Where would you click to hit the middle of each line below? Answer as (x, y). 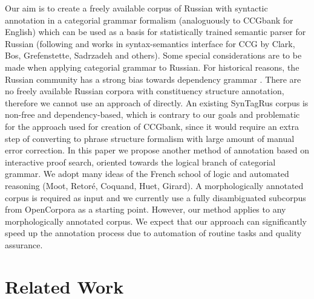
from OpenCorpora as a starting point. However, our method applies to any (146, 209)
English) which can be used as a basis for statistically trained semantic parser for (155, 32)
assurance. (24, 244)
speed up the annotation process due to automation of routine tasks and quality (153, 233)
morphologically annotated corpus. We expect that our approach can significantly (156, 221)
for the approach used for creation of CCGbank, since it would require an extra (152, 126)
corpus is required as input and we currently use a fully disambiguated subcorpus (155, 197)
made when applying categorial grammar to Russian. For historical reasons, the (152, 67)
